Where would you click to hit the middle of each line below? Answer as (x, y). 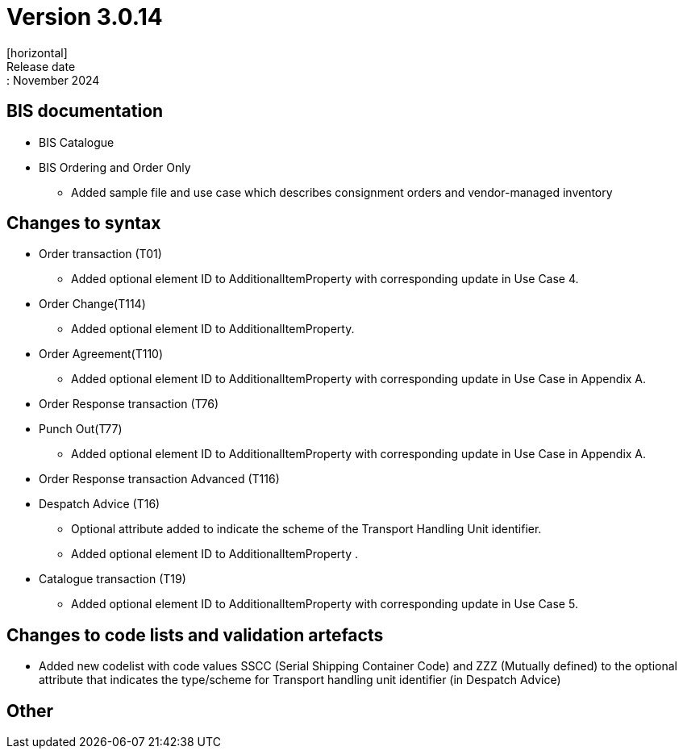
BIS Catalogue (77, 142)
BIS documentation (85, 111)
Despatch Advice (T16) (100, 504)
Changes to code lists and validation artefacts (195, 635)
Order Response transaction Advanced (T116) (159, 479)
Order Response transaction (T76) (129, 404)
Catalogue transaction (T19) (112, 579)
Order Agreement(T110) (101, 354)
